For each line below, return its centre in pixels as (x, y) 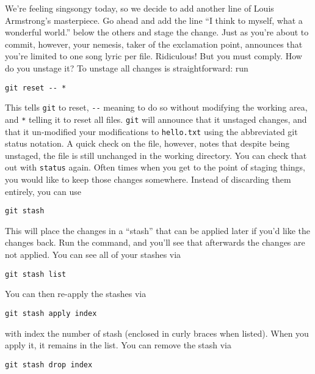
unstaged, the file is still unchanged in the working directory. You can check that (156, 155)
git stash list (36, 274)
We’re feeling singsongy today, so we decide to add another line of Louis (139, 8)
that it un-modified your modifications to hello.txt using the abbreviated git (151, 131)
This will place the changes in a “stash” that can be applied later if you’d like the (158, 230)
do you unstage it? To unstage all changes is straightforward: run (127, 68)
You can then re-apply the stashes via (76, 294)
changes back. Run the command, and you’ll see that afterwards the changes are (155, 242)
